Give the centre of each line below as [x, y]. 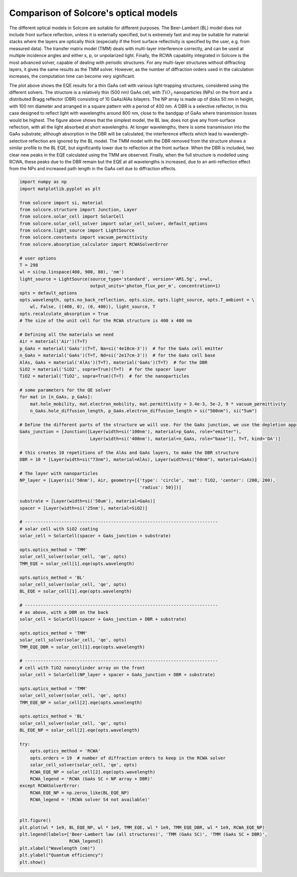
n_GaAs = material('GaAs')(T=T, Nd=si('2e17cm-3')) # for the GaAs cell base [117, 355]
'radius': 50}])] [160, 487]
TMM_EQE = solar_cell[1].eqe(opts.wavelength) [77, 564]
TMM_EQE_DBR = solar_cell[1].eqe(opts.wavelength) [82, 647]
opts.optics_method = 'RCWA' [65, 751]
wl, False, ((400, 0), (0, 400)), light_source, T [93, 307]
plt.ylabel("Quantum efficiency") [61, 855]
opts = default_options [49, 293]
